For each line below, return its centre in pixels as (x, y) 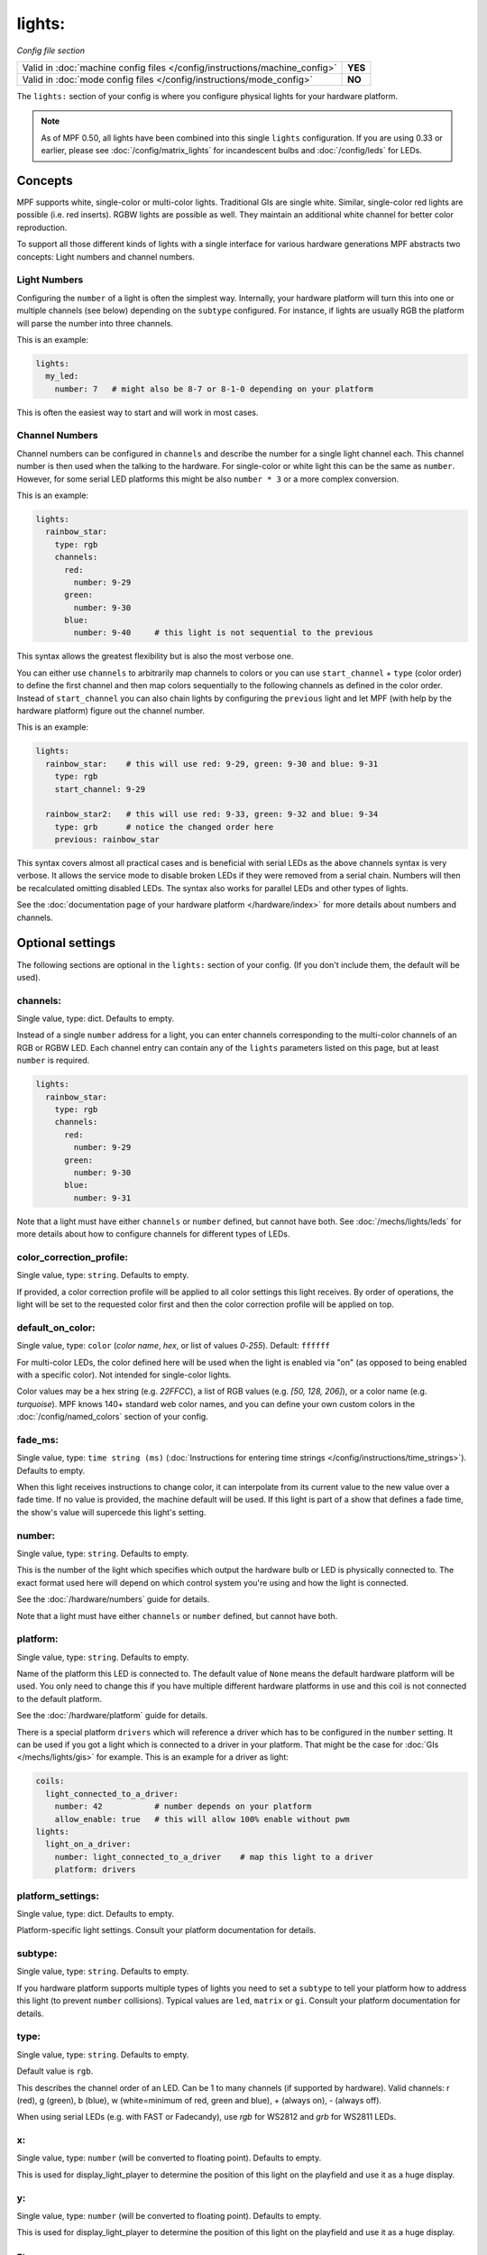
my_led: (62, 376)
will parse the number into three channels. (95, 323)
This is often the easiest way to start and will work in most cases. (138, 412)
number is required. (53, 1061)
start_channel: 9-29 (100, 789)
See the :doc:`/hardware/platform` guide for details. (112, 1716)
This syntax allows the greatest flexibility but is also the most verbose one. (155, 656)
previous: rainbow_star (107, 840)
